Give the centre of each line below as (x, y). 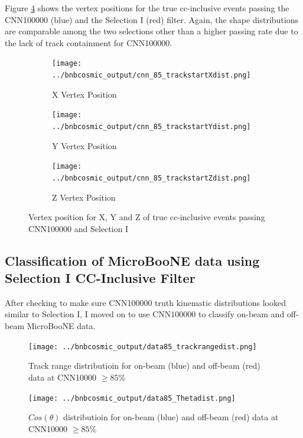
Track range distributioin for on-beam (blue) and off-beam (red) (144, 365)
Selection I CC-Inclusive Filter (100, 278)
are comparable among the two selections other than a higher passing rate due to (151, 31)
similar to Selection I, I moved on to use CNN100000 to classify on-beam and (145, 314)
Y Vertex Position (84, 145)
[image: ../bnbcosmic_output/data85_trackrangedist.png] (143, 347)
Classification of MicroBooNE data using (132, 260)
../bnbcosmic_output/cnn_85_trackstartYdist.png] (151, 126)
